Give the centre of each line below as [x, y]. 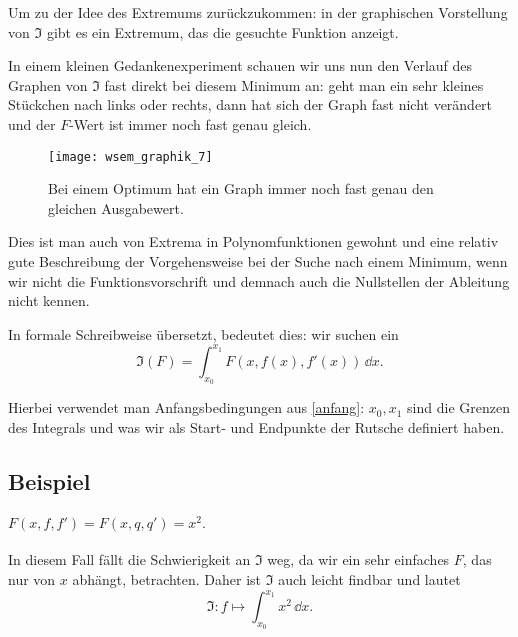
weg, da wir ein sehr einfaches [358, 559]
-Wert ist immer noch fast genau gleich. [190, 123]
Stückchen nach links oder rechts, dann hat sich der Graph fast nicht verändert [250, 104]
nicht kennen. [49, 300]
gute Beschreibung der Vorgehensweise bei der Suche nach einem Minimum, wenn [258, 261]
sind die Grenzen [458, 407]
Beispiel [49, 480]
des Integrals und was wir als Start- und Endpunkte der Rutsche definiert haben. [256, 426]
